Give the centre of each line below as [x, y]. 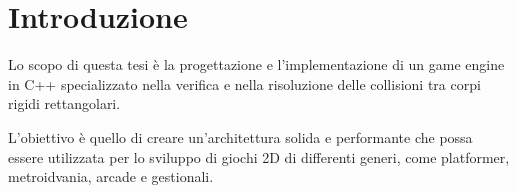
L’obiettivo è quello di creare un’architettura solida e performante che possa [240, 136]
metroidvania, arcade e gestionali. [111, 176]
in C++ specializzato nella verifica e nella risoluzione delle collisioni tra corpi [244, 83]
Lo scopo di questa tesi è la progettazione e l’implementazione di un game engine [256, 64]
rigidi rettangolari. [64, 103]
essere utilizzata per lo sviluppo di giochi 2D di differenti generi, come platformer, [259, 156]
